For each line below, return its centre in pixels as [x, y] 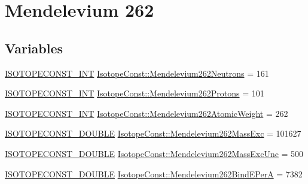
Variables [34, 48]
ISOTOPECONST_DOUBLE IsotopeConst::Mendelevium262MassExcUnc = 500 [154, 153]
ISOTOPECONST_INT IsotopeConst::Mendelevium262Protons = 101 [135, 93]
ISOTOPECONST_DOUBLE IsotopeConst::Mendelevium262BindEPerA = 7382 [154, 174]
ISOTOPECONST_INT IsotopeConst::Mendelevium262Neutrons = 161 [137, 73]
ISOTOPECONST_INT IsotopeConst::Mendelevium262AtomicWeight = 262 [147, 113]
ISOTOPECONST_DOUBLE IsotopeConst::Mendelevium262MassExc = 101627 [153, 133]
